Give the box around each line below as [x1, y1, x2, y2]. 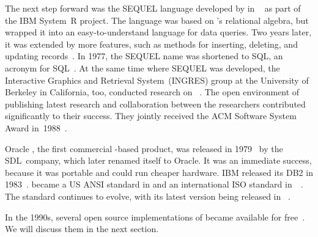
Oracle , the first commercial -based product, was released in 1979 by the [5, 142, 283, 155]
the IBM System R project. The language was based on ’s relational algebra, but [5, 13, 309, 26]
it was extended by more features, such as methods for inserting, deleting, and [5, 37, 298, 50]
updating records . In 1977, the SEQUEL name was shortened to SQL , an [5, 49, 283, 62]
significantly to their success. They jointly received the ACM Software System [5, 109, 297, 122]
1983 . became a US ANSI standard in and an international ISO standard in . [5, 178, 303, 191]
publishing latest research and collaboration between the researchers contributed [5, 97, 306, 110]
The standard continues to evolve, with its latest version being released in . [5, 189, 290, 202]
